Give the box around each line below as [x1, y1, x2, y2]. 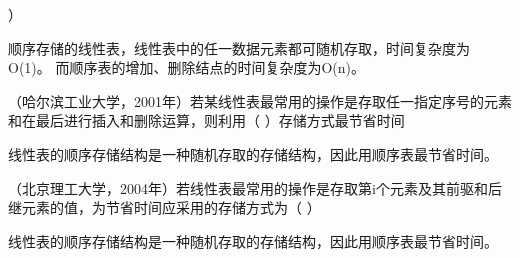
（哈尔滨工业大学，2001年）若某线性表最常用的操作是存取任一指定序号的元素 [8, 90, 512, 111]
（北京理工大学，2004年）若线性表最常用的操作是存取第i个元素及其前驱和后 [8, 177, 502, 198]
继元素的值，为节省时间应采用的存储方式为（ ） [8, 197, 321, 218]
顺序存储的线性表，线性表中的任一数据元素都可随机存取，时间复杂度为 [8, 37, 470, 58]
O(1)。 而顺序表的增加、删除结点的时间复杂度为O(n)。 [8, 57, 366, 78]
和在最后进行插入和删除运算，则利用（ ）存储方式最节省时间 [8, 110, 405, 131]
